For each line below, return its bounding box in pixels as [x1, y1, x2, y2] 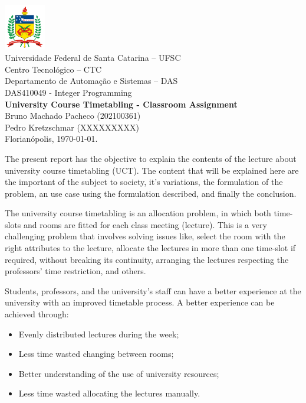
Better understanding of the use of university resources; [18, 367, 219, 379]
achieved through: [5, 308, 69, 320]
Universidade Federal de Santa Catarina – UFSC [5, 51, 181, 64]
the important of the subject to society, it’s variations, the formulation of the [5, 175, 283, 188]
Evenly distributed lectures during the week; [18, 327, 179, 340]
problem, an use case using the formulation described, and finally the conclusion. [5, 187, 297, 199]
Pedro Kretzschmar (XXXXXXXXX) [5, 121, 139, 133]
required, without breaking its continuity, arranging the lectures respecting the [5, 253, 289, 265]
